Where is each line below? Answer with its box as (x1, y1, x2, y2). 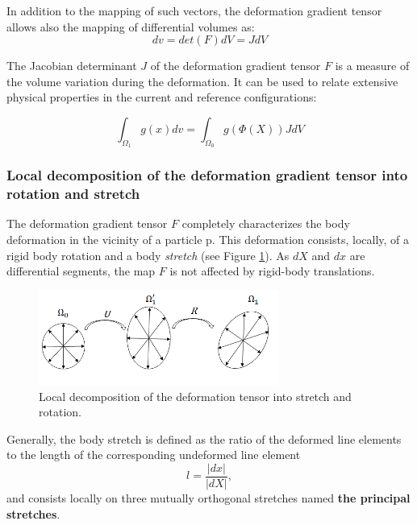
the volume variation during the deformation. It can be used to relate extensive (6, 72, 398, 89)
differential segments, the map (6, 262, 156, 279)
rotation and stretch (6, 184, 140, 204)
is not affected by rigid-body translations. (169, 262, 375, 279)
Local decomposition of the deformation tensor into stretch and (39, 387, 352, 404)
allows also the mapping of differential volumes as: (6, 18, 255, 35)
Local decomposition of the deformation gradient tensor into (6, 165, 408, 185)
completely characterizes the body (181, 215, 350, 232)
